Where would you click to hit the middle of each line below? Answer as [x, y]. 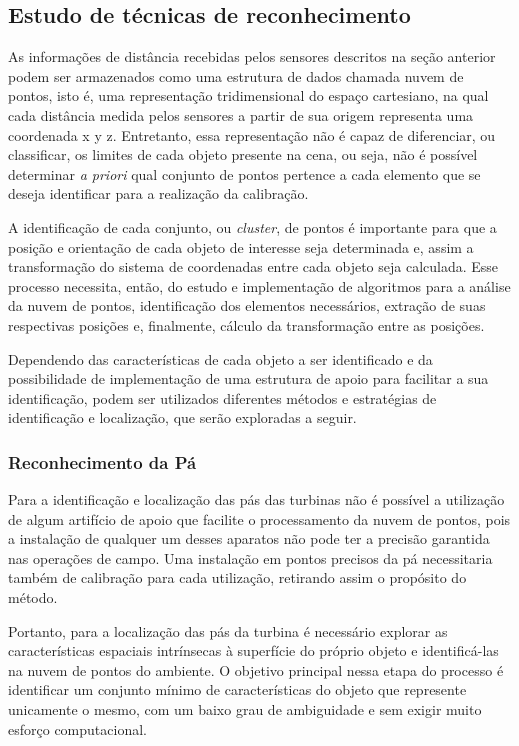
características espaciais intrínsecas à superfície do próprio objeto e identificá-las [253, 650]
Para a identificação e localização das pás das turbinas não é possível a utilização [256, 499]
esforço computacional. [77, 728]
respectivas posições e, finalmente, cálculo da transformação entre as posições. [246, 324]
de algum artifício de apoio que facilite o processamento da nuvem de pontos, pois [259, 518]
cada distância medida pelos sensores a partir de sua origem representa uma [241, 114]
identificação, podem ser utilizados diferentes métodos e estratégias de [222, 397]
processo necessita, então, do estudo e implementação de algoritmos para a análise [259, 285]
